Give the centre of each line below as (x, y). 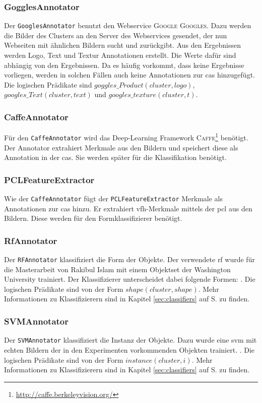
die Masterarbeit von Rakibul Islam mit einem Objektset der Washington (117, 269)
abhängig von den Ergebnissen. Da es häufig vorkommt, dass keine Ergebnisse (124, 65)
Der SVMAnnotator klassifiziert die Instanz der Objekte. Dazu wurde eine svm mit (130, 340)
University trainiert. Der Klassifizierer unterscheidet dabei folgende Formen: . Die (130, 279)
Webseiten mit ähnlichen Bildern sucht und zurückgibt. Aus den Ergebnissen (122, 45)
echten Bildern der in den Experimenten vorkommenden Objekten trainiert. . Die (129, 349)
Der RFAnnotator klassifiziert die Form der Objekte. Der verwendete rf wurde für (129, 259)
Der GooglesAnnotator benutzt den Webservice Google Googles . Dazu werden (128, 25)
